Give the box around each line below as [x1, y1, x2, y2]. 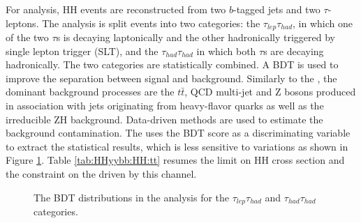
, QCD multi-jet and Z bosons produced [184, 84, 356, 99]
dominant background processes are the [6, 84, 175, 99]
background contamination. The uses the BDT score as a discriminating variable [6, 125, 351, 140]
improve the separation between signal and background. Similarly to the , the [6, 70, 337, 85]
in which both [196, 43, 256, 58]
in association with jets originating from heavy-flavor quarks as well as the [6, 98, 324, 113]
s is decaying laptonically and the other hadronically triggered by [56, 30, 335, 45]
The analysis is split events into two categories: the [42, 15, 260, 30]
